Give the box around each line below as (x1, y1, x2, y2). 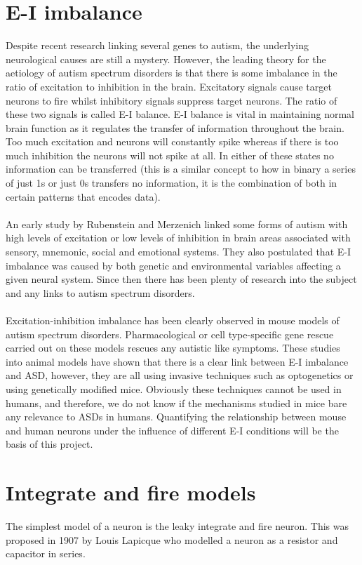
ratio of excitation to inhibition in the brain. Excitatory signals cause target (6, 79, 332, 93)
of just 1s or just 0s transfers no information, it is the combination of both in (6, 175, 337, 190)
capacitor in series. (6, 546, 86, 561)
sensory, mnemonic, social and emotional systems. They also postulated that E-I (6, 244, 351, 259)
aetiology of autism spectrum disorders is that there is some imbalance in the (6, 65, 337, 80)
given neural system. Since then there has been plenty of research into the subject (6, 272, 357, 286)
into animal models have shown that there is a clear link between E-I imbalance (6, 354, 349, 368)
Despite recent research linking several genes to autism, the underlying (6, 38, 309, 53)
